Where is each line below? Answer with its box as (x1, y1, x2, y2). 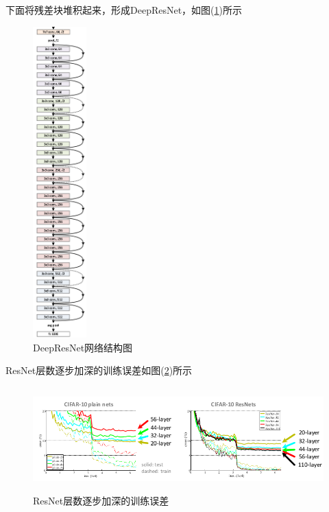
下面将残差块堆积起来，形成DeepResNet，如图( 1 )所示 (5, 3, 243, 16)
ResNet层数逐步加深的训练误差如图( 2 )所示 (5, 363, 193, 377)
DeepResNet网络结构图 (33, 340, 133, 354)
